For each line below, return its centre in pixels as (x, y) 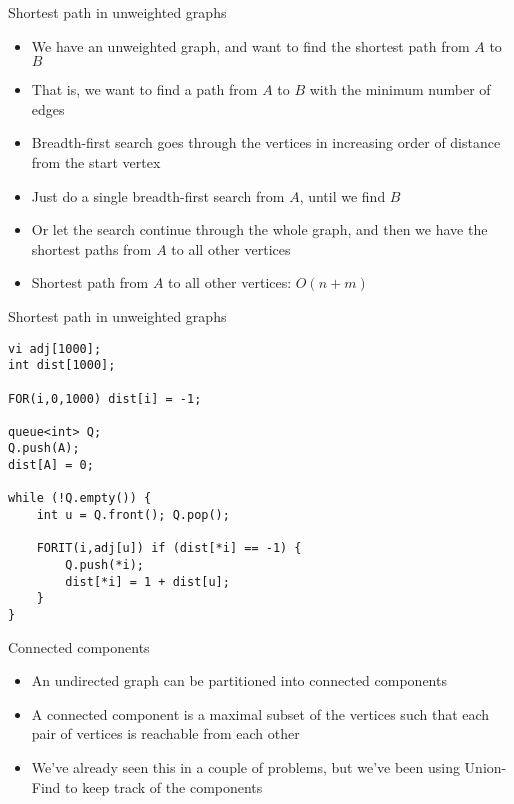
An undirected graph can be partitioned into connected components (239, 680)
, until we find (342, 195)
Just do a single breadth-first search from (158, 195)
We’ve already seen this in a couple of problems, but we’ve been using (245, 767)
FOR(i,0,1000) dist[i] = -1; (105, 398)
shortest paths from (91, 248)
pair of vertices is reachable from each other (165, 733)
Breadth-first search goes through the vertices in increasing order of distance (266, 142)
